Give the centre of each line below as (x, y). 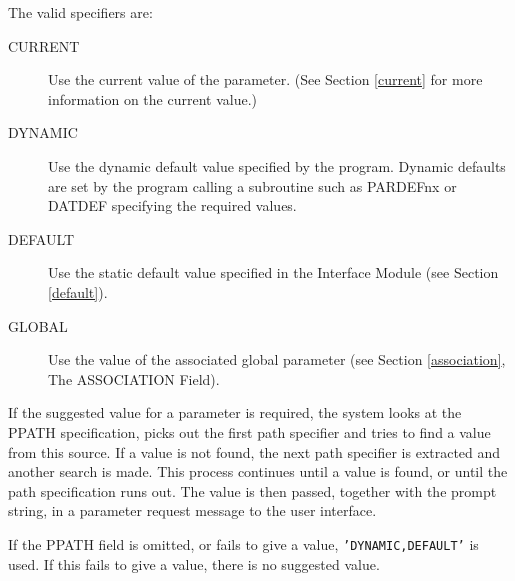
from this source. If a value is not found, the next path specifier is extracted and (254, 451)
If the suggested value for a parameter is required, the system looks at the (235, 412)
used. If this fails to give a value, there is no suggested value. (194, 563)
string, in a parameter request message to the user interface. (192, 510)
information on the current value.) (152, 98)
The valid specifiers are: (80, 12)
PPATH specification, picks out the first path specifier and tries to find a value (249, 431)
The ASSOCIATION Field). (134, 378)
